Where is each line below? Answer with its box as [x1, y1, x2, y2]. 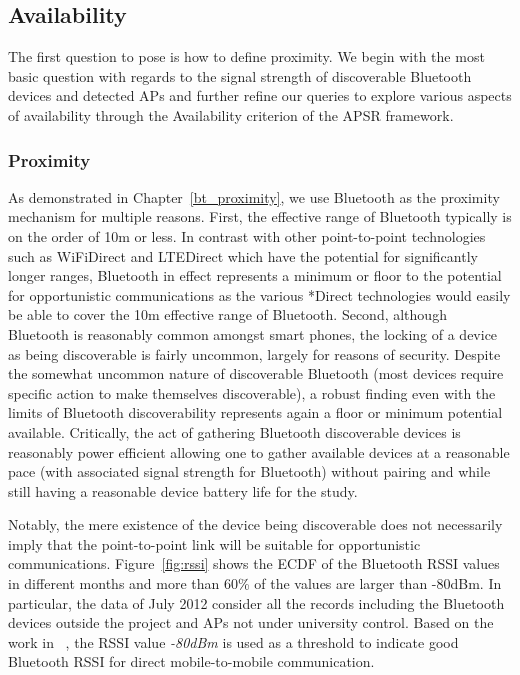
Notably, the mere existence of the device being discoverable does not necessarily [8, 514, 503, 535]
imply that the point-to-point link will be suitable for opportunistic [8, 533, 421, 554]
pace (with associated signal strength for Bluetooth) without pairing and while [8, 461, 491, 482]
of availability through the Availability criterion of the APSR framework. [8, 104, 454, 125]
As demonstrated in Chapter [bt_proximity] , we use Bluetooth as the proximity [8, 186, 500, 207]
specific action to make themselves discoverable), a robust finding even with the [8, 382, 496, 403]
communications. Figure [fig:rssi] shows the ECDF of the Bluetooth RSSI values [8, 553, 500, 574]
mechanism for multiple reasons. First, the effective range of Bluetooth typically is [8, 206, 512, 227]
